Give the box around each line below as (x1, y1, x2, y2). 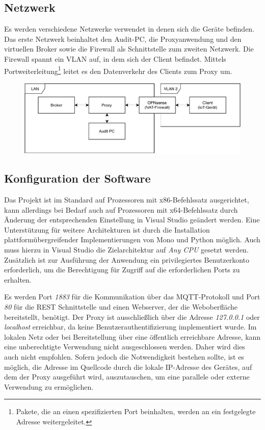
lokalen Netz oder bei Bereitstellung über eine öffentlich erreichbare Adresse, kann (4, 331, 261, 342)
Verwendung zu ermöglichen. (4, 381, 94, 392)
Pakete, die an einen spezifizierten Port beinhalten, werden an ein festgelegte (16, 406, 256, 417)
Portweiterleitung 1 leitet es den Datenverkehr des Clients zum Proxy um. (4, 64, 232, 76)
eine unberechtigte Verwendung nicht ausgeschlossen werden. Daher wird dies (4, 341, 245, 352)
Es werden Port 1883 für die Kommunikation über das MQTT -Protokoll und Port (4, 291, 260, 302)
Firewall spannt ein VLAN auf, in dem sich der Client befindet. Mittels (4, 53, 226, 64)
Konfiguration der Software (4, 170, 151, 186)
